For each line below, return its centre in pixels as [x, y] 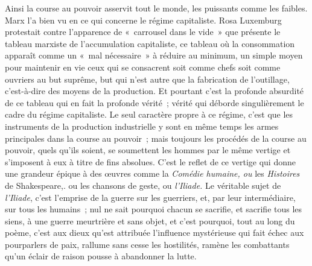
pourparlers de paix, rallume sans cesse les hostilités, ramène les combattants [147, 244]
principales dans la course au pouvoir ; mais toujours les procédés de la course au [156, 138]
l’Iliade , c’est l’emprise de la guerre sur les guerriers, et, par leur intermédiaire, [150, 197]
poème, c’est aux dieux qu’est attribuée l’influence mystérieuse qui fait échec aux [154, 233]
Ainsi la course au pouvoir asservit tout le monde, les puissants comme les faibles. [156, 8]
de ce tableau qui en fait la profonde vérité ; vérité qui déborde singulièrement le [154, 102]
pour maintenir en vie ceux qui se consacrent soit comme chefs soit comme [143, 67]
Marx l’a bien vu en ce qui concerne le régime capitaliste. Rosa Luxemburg [143, 20]
